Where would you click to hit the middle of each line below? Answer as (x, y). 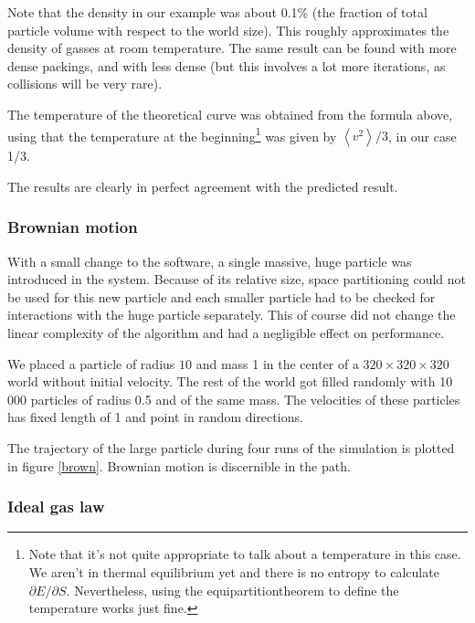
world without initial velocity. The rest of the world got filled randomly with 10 (230, 381)
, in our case (422, 136)
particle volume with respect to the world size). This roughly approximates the (228, 30)
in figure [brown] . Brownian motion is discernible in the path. (179, 465)
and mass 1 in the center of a (277, 363)
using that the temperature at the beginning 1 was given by (172, 134)
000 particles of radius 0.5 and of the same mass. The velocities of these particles (234, 399)
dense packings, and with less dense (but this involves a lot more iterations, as (227, 65)
